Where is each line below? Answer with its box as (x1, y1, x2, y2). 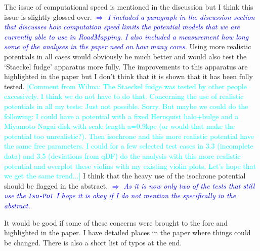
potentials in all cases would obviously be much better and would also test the (4, 51, 247, 61)
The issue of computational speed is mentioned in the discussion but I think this (4, 2, 253, 12)
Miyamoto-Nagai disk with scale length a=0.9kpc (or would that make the (4, 121, 235, 131)
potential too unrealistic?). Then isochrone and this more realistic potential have (4, 130, 254, 141)
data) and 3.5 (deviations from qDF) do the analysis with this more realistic (4, 150, 241, 161)
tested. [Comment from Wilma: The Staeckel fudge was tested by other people (4, 81, 247, 91)
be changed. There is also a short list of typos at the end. (4, 237, 182, 247)
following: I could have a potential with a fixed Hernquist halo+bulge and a (4, 111, 239, 121)
